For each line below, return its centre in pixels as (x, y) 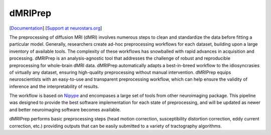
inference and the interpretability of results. (54, 86)
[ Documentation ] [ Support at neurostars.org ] (56, 28)
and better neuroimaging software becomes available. (65, 109)
